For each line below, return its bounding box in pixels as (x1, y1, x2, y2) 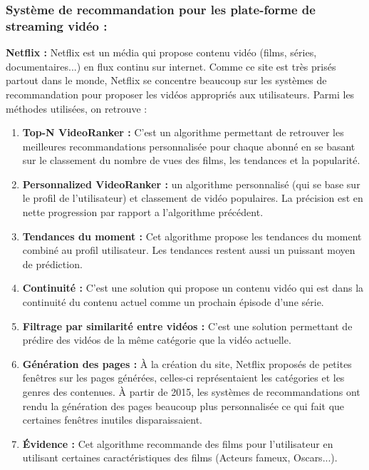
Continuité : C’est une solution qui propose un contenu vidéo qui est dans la (22, 280, 364, 295)
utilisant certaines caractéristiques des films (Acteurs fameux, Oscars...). (22, 450, 338, 465)
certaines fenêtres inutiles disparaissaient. (22, 412, 202, 427)
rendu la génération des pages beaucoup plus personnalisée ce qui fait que (22, 398, 345, 413)
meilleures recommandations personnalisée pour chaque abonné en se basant (22, 138, 355, 153)
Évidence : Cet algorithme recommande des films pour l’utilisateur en (22, 436, 333, 451)
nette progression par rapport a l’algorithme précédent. (22, 205, 264, 220)
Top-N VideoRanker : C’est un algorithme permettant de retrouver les (22, 125, 344, 140)
